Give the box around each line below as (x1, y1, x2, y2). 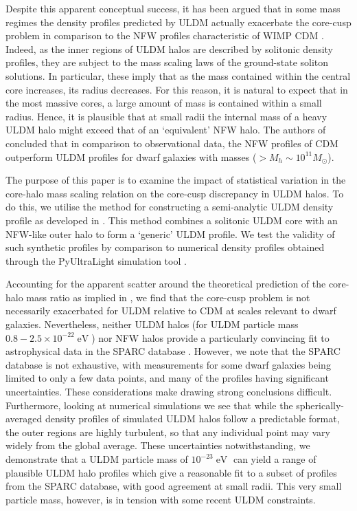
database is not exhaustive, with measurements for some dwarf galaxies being (5, 357, 331, 371)
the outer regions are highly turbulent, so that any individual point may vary (5, 424, 330, 439)
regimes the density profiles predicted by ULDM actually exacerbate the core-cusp (5, 14, 352, 29)
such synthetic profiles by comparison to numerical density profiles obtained (5, 240, 325, 254)
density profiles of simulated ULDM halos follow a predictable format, (45, 411, 340, 426)
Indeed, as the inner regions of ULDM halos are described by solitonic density (5, 41, 334, 56)
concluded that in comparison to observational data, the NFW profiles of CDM (5, 135, 338, 150)
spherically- (296, 398, 345, 412)
